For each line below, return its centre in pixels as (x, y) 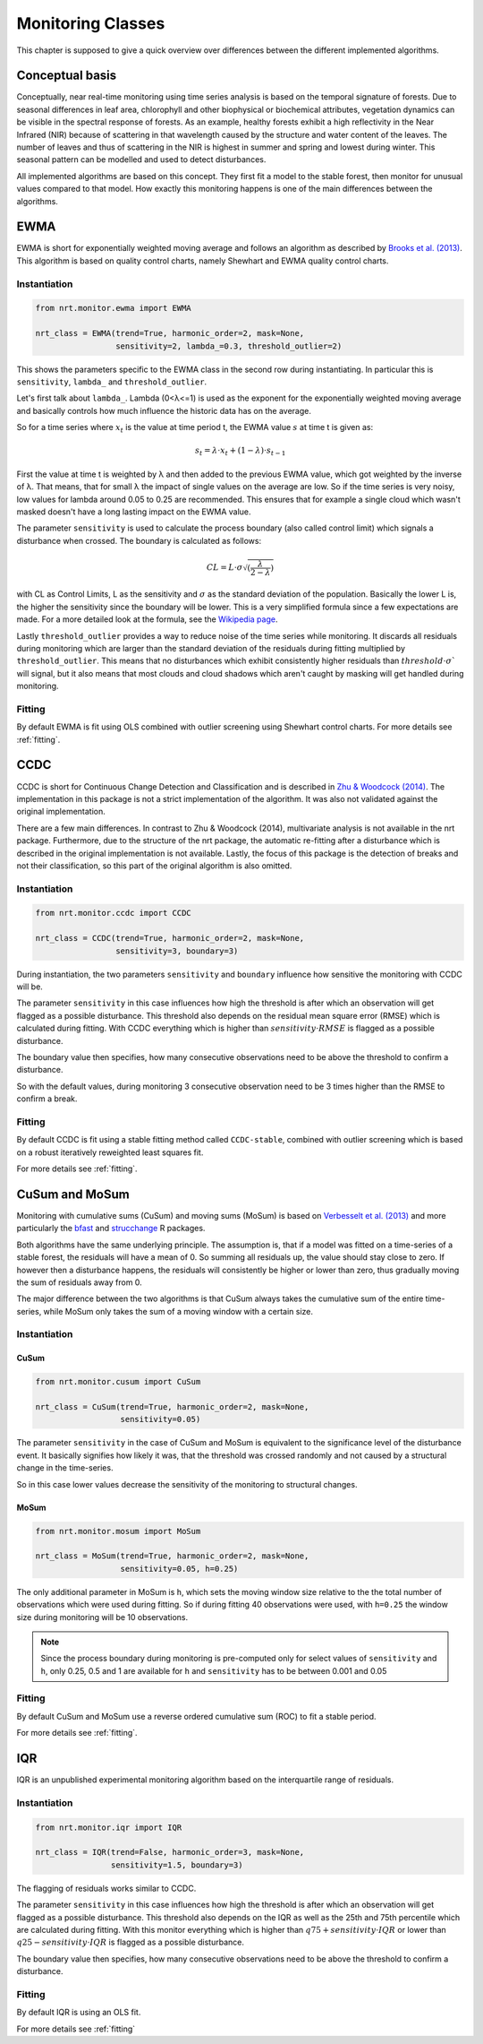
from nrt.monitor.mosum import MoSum (118, 1531)
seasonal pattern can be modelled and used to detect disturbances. (141, 160)
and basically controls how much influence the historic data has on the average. (164, 410)
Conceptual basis (67, 76)
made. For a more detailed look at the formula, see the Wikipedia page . (147, 619)
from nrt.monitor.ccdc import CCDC (113, 913)
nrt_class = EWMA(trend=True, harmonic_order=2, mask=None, (170, 333)
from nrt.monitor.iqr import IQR (109, 1827)
